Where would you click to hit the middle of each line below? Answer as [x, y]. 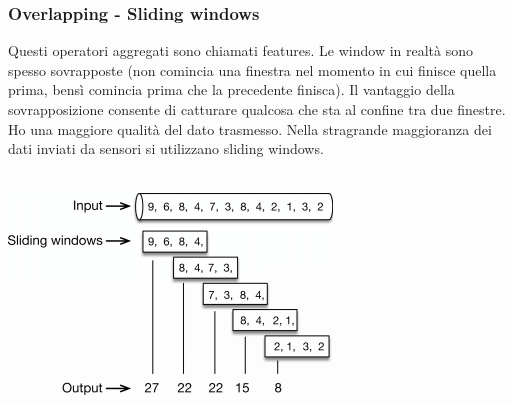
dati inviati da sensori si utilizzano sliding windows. [166, 148]
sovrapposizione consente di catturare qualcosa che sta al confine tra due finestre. [257, 109]
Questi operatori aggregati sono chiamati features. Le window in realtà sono [241, 50]
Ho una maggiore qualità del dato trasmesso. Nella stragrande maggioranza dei [250, 128]
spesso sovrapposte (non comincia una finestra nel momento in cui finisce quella [252, 69]
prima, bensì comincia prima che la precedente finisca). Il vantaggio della [231, 89]
